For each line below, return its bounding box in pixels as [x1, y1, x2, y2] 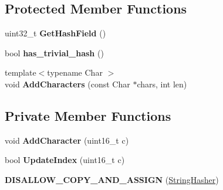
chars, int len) [137, 77, 187, 90]
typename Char [47, 66, 103, 79]
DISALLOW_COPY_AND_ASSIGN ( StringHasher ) [5, 173, 219, 185]
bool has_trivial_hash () [5, 46, 104, 59]
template [5, 66, 36, 79]
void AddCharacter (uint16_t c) [5, 134, 129, 146]
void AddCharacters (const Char [5, 77, 130, 90]
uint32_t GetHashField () [5, 27, 106, 39]
